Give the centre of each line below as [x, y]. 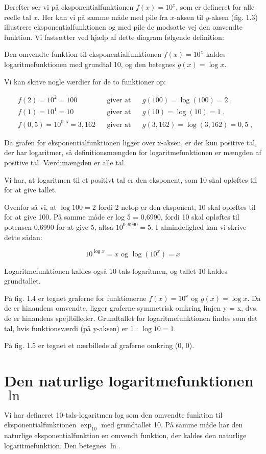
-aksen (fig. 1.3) [233, 17]
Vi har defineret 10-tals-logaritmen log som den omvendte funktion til [113, 414]
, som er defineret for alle [215, 7]
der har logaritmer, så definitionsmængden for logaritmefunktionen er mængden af [133, 152]
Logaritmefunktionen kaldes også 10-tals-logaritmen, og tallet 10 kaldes [116, 271]
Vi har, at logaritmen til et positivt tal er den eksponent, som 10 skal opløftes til [131, 179]
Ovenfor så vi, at [30, 207]
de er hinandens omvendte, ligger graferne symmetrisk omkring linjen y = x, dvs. [131, 308]
